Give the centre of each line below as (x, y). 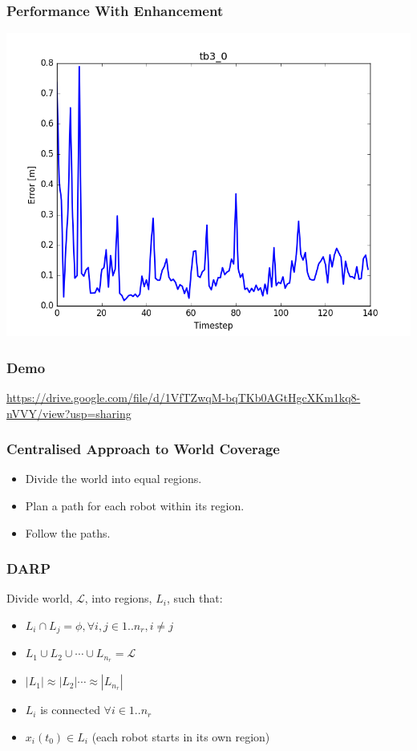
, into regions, (118, 598)
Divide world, (40, 598)
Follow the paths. (68, 532)
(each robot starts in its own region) (181, 736)
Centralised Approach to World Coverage (143, 449)
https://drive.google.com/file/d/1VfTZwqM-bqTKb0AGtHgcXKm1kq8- (184, 398)
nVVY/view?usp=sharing (69, 413)
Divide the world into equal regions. (113, 479)
